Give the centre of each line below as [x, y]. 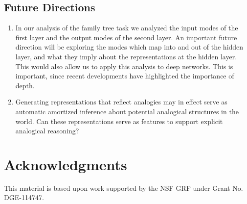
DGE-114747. [24, 197]
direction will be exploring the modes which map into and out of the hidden [129, 47]
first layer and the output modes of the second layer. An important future [126, 37]
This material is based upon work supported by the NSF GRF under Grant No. [123, 188]
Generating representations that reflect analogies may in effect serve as [121, 102]
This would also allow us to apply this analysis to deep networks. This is [124, 66]
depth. [25, 85]
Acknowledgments [66, 164]
